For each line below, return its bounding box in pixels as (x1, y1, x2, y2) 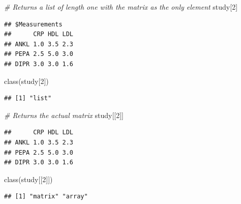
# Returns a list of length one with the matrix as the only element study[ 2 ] (4, 2, 238, 12)
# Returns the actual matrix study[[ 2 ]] (4, 109, 124, 120)
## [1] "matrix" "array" (4, 193, 88, 200)
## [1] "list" (4, 95, 52, 102)
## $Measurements (4, 20, 63, 28)
